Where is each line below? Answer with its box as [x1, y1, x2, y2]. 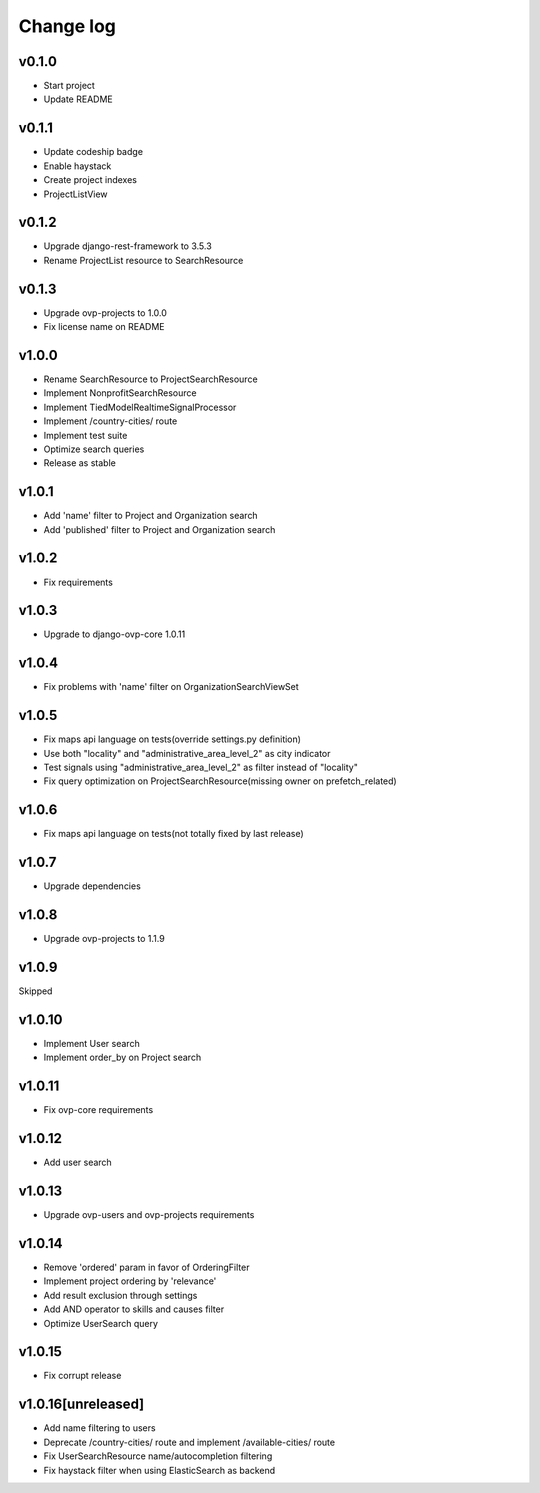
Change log [18, 15, 117, 37]
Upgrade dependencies [43, 880, 142, 892]
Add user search [43, 1156, 112, 1169]
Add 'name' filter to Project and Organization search [43, 510, 259, 522]
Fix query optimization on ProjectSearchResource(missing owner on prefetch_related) [43, 775, 397, 787]
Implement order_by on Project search [43, 1051, 202, 1064]
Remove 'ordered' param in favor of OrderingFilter [43, 1261, 250, 1274]
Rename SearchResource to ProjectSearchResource [43, 373, 259, 385]
